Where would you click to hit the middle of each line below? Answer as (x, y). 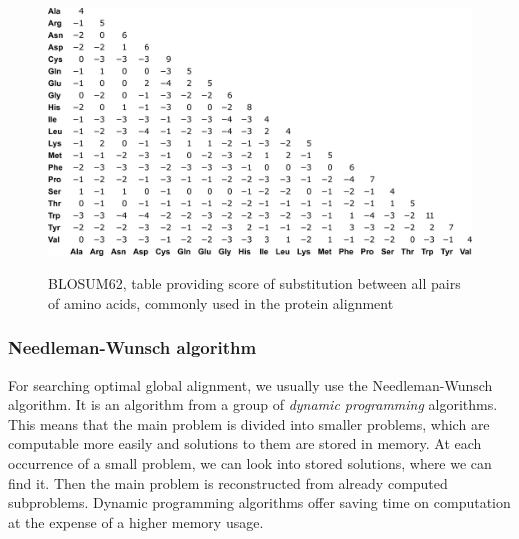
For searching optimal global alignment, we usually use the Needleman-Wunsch (250, 384)
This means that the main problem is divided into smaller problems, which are (249, 423)
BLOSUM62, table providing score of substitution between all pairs (254, 283)
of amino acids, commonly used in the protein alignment (221, 302)
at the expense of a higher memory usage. (136, 521)
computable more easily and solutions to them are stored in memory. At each (245, 443)
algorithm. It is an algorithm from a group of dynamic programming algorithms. (253, 404)
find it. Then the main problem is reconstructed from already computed (228, 482)
